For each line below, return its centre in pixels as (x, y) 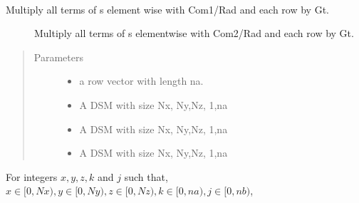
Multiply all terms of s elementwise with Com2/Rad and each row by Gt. (194, 33)
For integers (32, 176)
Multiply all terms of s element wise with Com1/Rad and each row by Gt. (168, 9)
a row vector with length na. (141, 81)
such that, (146, 176)
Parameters (58, 57)
